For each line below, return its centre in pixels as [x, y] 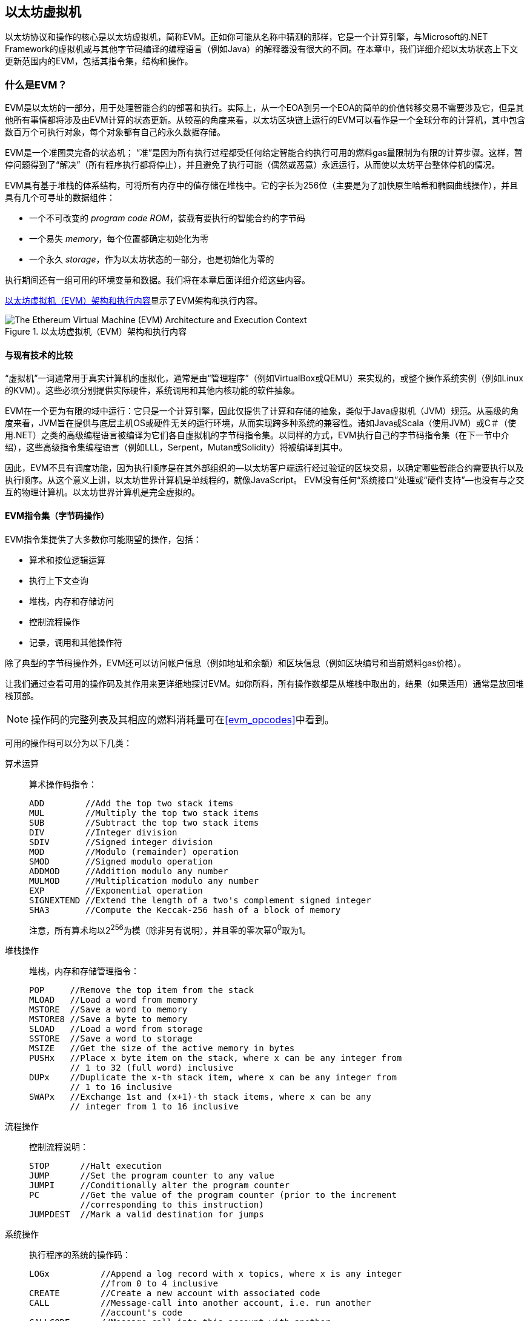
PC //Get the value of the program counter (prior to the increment [213, 1195]
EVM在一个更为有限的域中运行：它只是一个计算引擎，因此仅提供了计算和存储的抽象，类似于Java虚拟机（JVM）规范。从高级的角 [262, 411]
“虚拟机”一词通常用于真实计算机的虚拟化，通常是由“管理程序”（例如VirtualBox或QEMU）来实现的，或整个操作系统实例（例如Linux [264, 378]
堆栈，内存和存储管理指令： [84, 971]
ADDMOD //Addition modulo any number [129, 871]
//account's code [141, 1313]
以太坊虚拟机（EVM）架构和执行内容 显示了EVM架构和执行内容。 [134, 301]
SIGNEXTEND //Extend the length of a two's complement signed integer [200, 900]
